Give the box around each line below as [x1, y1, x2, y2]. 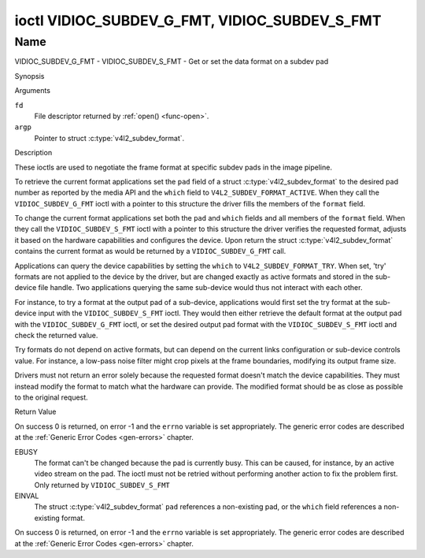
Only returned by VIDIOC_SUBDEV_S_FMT [34, 480, 170, 489]
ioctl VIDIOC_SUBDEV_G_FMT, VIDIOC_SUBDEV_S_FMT [14, 12, 382, 29]
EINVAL [14, 491, 39, 500]
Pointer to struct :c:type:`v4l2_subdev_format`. [34, 133, 185, 143]
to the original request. [14, 392, 88, 402]
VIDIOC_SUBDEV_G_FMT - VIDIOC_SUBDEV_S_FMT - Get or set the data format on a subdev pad [14, 57, 329, 66]
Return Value [14, 407, 57, 417]
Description [14, 148, 53, 158]
